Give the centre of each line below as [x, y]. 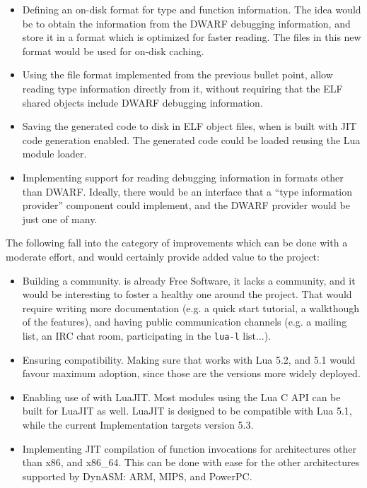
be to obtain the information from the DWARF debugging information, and [186, 23]
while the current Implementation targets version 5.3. [138, 424]
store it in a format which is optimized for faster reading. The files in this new [192, 37]
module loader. [54, 154]
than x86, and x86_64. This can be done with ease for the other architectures [191, 462]
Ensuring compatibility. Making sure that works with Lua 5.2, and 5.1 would [189, 359]
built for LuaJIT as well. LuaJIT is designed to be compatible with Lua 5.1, [187, 411]
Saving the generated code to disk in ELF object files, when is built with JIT [190, 126]
